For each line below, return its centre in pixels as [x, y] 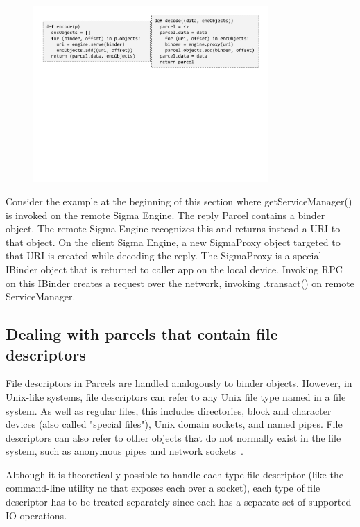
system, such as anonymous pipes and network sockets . [125, 451]
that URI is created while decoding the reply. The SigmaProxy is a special [164, 256]
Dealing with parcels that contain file [142, 334]
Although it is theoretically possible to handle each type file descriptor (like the [174, 474]
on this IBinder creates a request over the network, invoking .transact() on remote [180, 283]
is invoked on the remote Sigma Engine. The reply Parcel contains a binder [165, 215]
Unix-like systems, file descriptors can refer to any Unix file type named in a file [176, 396]
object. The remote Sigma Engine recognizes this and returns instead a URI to [173, 228]
